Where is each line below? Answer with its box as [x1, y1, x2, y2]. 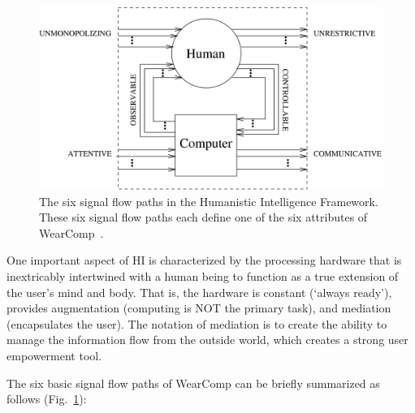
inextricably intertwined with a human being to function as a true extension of [6, 268, 399, 285]
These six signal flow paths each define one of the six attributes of [39, 209, 368, 226]
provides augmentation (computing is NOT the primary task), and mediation [6, 299, 391, 316]
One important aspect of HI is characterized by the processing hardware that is [6, 252, 402, 269]
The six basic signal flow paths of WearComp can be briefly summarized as [6, 374, 380, 391]
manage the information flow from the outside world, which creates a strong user [6, 331, 409, 348]
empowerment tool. [6, 347, 102, 364]
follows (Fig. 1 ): [6, 390, 87, 407]
